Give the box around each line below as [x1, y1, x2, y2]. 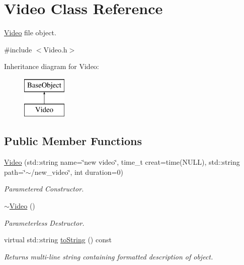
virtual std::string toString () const [4, 234, 112, 245]
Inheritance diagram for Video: [4, 61, 99, 72]
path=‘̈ [4, 166, 26, 177]
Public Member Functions [4, 133, 142, 149]
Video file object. [4, 27, 56, 38]
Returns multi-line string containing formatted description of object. [4, 251, 213, 261]
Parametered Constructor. [4, 183, 84, 194]
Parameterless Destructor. [4, 217, 85, 228]
